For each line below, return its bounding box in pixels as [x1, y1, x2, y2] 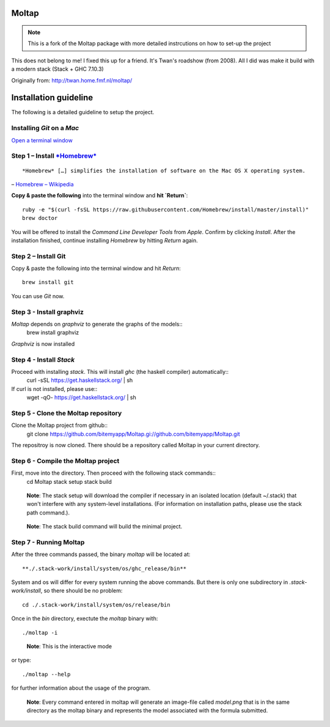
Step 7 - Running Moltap [11, 538, 85, 546]
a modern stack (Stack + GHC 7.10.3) [11, 65, 104, 73]
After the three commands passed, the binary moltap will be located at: [11, 550, 191, 558]
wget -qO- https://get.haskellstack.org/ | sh [26, 394, 137, 401]
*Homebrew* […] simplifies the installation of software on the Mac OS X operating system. [22, 167, 306, 174]
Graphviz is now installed [11, 340, 75, 348]
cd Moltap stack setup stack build [26, 478, 112, 485]
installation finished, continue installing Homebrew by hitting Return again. [11, 236, 198, 244]
